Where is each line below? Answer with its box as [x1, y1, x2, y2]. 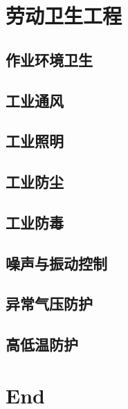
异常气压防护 [6, 293, 93, 314]
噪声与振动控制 [6, 252, 107, 273]
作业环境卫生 [6, 48, 93, 70]
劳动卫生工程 [6, 1, 122, 30]
